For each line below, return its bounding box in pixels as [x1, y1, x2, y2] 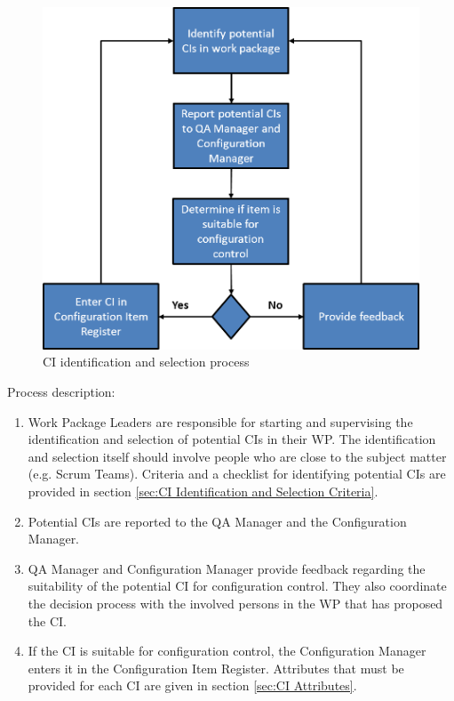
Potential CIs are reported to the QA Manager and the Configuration [28, 512, 407, 530]
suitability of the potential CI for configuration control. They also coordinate [28, 576, 447, 595]
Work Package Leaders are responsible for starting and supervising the [28, 412, 413, 431]
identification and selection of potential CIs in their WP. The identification [28, 430, 436, 448]
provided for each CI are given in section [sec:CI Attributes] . [28, 676, 357, 695]
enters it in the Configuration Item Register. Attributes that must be [28, 658, 404, 677]
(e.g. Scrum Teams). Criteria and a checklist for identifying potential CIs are [28, 464, 446, 483]
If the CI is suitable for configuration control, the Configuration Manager [28, 641, 426, 660]
